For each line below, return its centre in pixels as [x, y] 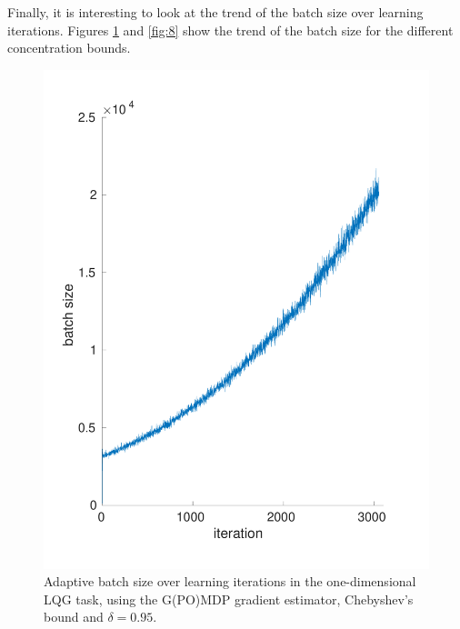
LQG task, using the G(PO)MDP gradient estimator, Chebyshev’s [229, 599]
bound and [74, 617]
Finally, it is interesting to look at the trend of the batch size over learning [215, 12]
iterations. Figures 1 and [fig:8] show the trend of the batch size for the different [230, 30]
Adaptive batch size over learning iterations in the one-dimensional [230, 581]
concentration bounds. [69, 48]
